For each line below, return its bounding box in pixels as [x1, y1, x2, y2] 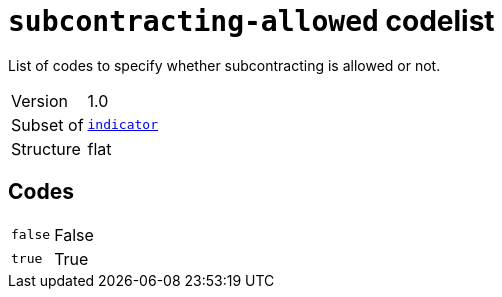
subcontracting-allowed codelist [8, 4, 495, 38]
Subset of [11, 114, 84, 135]
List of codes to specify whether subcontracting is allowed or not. [8, 56, 441, 74]
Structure [11, 138, 81, 159]
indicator [87, 117, 158, 133]
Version [11, 90, 68, 111]
